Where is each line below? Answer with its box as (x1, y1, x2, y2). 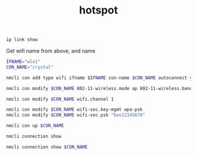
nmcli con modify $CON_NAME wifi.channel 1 (6, 96, 114, 102)
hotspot (79, 4, 118, 17)
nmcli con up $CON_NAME (6, 123, 64, 129)
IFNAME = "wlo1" (6, 59, 41, 65)
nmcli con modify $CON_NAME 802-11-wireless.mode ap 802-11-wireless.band (6, 85, 193, 91)
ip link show (6, 36, 38, 43)
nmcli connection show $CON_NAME (6, 144, 88, 150)
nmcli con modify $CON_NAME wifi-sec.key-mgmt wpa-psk (6, 107, 143, 112)
